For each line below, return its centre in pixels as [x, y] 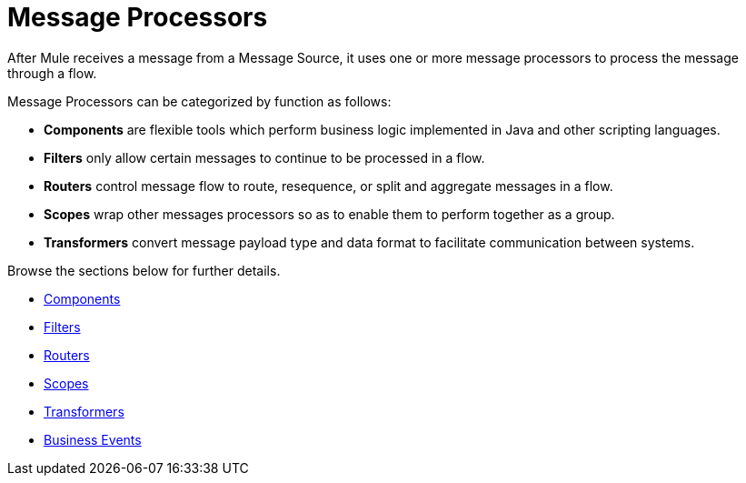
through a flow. [52, 73]
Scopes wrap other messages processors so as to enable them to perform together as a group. [329, 214]
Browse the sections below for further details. [144, 270]
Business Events [93, 439]
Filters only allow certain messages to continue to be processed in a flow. [264, 157]
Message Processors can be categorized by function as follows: [199, 101]
